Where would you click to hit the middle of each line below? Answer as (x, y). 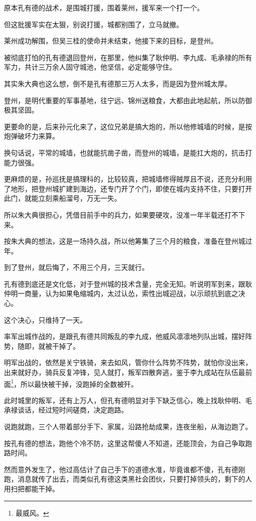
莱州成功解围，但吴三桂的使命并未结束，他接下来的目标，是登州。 (111, 41)
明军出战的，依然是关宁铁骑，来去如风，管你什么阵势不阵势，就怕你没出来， (128, 362)
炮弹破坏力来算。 (32, 136)
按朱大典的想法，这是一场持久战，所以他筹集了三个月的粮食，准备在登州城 (125, 241)
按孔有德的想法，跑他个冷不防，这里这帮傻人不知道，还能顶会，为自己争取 (125, 443)
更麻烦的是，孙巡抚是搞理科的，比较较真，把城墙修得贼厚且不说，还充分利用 (128, 179)
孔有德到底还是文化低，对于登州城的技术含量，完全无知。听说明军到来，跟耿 (128, 283)
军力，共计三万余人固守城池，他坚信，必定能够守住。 (90, 67)
